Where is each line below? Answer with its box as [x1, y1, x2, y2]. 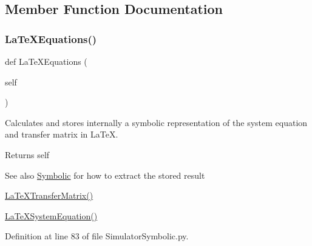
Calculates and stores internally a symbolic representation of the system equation [5, 116, 308, 128]
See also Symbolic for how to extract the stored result [5, 168, 205, 181]
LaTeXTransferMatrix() [5, 189, 93, 202]
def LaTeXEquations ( [5, 55, 87, 67]
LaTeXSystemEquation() [5, 209, 98, 222]
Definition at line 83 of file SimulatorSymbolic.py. [5, 230, 189, 242]
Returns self [5, 148, 50, 161]
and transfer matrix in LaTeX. [5, 128, 118, 141]
